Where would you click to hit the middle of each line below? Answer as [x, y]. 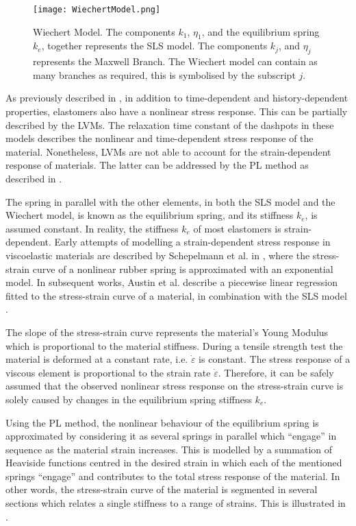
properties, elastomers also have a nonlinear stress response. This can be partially [177, 111]
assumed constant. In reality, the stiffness [92, 228]
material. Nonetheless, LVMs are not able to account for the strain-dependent [168, 151]
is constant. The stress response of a [275, 359]
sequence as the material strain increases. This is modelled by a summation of [169, 449]
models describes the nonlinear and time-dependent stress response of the [160, 138]
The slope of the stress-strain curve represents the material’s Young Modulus [167, 332]
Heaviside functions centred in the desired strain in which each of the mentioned [174, 463]
